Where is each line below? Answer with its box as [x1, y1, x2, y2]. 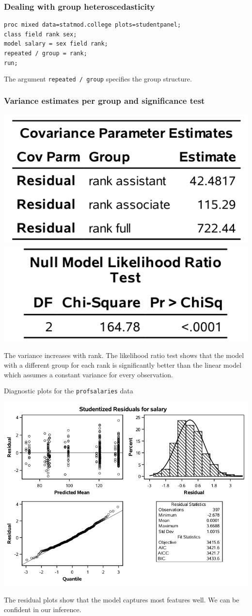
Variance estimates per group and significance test [4, 94, 205, 106]
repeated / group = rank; [4, 50, 87, 57]
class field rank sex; [4, 31, 77, 38]
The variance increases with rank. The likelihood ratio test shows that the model [4, 350, 244, 360]
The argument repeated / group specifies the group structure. [4, 74, 192, 84]
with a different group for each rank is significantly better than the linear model [4, 360, 242, 370]
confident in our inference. [4, 604, 81, 614]
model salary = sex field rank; [4, 40, 108, 48]
